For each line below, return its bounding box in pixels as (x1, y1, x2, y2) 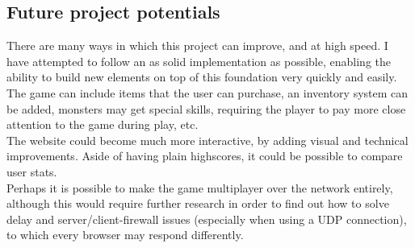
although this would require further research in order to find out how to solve (6, 195, 389, 212)
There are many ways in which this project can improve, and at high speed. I (6, 37, 388, 54)
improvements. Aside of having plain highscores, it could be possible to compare (6, 147, 403, 164)
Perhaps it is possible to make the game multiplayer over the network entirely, (6, 179, 393, 196)
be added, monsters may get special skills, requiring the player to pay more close (6, 100, 406, 117)
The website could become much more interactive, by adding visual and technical (6, 131, 409, 148)
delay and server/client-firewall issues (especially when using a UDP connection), (6, 210, 407, 227)
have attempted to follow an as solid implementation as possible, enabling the (6, 52, 391, 69)
